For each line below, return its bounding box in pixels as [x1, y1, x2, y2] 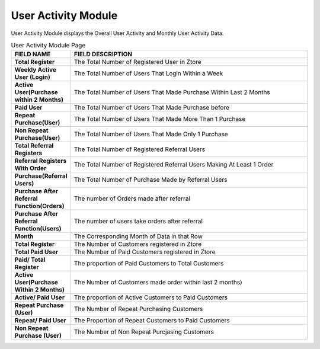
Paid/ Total [14, 255, 46, 264]
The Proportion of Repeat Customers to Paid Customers [74, 316, 231, 325]
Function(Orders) [14, 202, 65, 210]
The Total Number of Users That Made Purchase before [74, 104, 230, 112]
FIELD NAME [14, 50, 51, 59]
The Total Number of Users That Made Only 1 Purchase [74, 130, 228, 139]
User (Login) [14, 73, 50, 81]
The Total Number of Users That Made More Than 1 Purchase [74, 115, 246, 123]
